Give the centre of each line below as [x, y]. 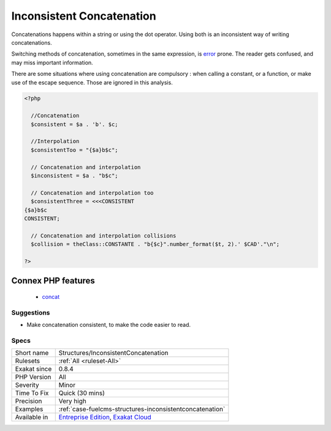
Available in [32, 418]
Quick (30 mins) [82, 393]
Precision [29, 401]
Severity [27, 385]
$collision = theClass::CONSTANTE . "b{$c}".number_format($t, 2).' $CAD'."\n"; [155, 244]
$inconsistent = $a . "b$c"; [75, 175]
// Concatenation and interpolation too [92, 193]
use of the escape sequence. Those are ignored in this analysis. [92, 82]
